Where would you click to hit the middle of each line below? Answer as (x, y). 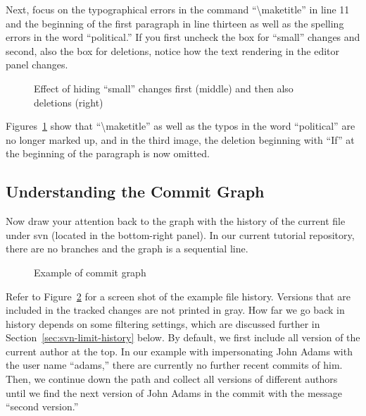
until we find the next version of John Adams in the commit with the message (174, 392)
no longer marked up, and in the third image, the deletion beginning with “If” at (180, 139)
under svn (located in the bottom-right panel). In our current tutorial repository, (180, 234)
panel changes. (37, 65)
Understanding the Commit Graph (135, 191)
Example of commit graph (90, 272)
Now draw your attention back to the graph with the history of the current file (176, 221)
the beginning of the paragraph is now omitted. (108, 153)
